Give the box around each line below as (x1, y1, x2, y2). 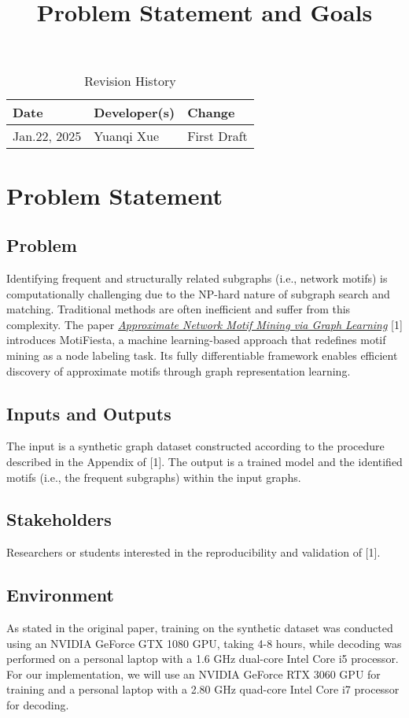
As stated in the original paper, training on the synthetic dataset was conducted (6, 620, 393, 636)
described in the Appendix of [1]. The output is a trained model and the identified (6, 453, 403, 469)
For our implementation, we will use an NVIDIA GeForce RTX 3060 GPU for (6, 665, 381, 682)
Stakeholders (6, 507, 112, 531)
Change (187, 103, 235, 122)
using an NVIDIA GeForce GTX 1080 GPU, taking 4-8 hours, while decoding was (6, 635, 402, 651)
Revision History (84, 72, 176, 91)
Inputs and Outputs (6, 401, 171, 425)
